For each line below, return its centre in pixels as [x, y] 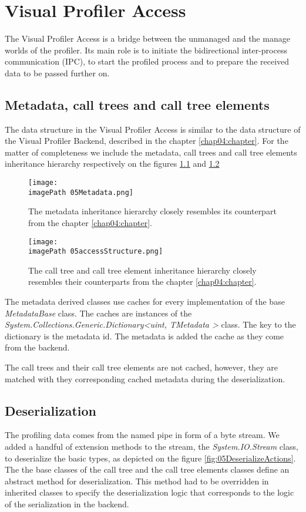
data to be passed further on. [57, 73]
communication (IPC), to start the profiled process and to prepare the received [147, 61]
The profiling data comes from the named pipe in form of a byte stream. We [142, 435]
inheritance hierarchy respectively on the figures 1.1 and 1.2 [112, 164]
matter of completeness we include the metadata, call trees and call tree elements [151, 152]
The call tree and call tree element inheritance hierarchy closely [142, 270]
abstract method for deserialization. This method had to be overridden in [137, 481]
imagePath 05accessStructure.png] [96, 252]
